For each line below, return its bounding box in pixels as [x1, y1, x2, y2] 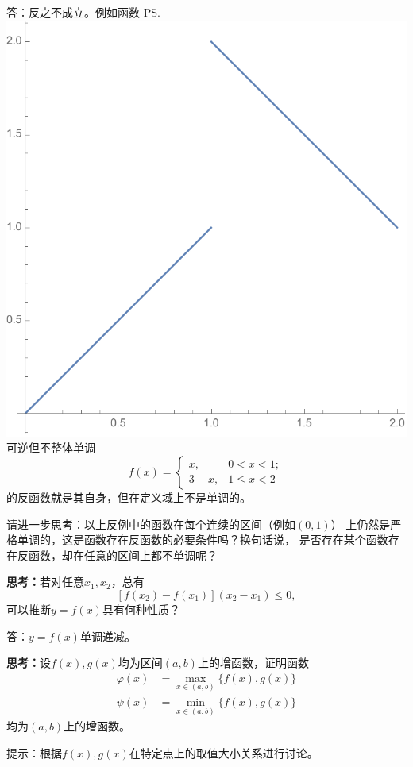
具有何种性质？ [102, 600, 180, 617]
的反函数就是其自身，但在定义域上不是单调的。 [6, 488, 251, 505]
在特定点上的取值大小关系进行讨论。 [129, 744, 318, 761]
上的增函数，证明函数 [197, 654, 309, 671]
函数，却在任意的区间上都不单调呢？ [28, 546, 218, 563]
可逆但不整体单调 [6, 439, 95, 456]
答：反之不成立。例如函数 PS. [6, 4, 160, 20]
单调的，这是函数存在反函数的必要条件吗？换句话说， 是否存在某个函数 [17, 531, 388, 548]
